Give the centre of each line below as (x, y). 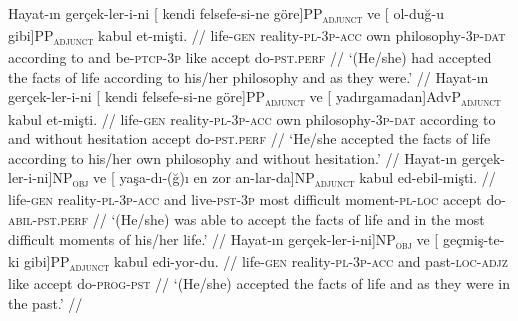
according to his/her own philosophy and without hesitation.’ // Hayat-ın (233, 157)
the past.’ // (45, 302)
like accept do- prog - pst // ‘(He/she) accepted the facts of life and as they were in (259, 282)
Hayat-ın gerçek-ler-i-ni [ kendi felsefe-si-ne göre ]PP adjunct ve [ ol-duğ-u (226, 14)
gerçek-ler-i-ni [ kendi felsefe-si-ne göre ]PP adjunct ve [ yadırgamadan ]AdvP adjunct (254, 98)
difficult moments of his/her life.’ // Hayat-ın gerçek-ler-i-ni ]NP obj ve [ (223, 240)
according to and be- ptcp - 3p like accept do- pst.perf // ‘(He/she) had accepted (250, 57)
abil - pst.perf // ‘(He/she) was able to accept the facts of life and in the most (246, 219)
